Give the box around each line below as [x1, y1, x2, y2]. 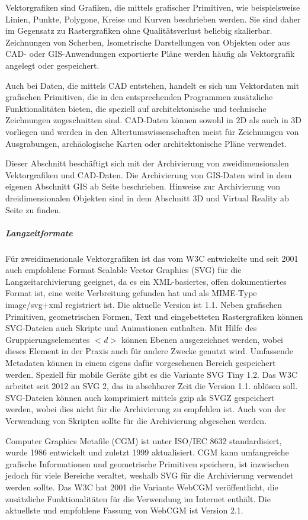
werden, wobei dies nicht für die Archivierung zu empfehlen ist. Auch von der [5, 403, 286, 415]
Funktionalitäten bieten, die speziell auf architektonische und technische [5, 102, 267, 114]
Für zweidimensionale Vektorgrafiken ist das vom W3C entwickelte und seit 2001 [5, 252, 299, 264]
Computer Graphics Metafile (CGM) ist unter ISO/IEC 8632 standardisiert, [5, 434, 282, 447]
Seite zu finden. [5, 203, 62, 216]
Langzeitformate [5, 226, 73, 239]
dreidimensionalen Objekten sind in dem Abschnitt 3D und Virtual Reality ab [5, 191, 289, 204]
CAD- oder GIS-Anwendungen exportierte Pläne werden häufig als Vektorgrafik [5, 47, 295, 60]
